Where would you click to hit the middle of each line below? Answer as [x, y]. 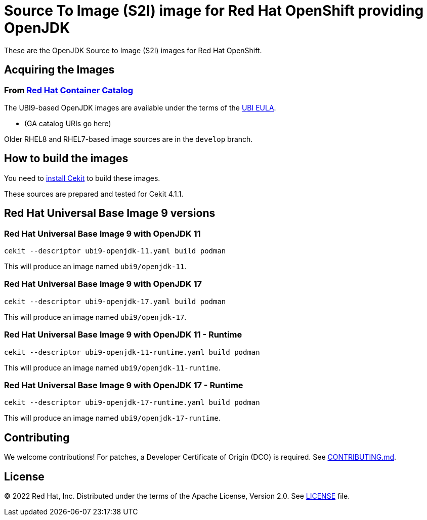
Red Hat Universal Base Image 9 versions [110, 213]
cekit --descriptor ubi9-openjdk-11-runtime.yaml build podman [132, 352]
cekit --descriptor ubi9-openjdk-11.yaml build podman [115, 251]
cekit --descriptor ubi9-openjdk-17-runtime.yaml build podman [132, 403]
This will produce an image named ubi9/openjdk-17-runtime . [112, 418]
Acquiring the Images [59, 70]
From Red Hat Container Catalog [69, 90]
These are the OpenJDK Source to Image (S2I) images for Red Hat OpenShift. [133, 50]
